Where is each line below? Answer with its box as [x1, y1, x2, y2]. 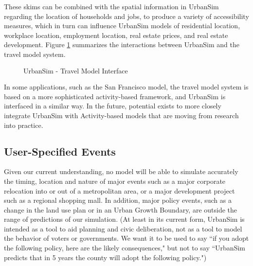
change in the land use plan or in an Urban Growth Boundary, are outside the [4, 204, 237, 214]
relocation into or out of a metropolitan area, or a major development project [4, 185, 235, 195]
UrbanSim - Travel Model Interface [23, 65, 128, 75]
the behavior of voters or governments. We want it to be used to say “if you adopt [4, 233, 249, 243]
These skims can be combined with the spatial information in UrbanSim [4, 1, 219, 11]
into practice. [4, 120, 43, 130]
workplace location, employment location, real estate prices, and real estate [4, 30, 228, 40]
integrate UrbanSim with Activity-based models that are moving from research [4, 110, 239, 120]
